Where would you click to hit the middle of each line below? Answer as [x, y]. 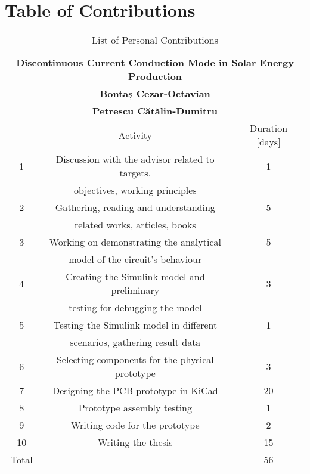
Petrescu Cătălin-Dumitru [155, 111]
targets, [135, 173]
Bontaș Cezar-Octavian [155, 94]
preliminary [135, 290]
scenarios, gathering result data [135, 342]
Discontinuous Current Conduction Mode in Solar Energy [155, 63]
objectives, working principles [135, 190]
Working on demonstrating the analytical [135, 242]
